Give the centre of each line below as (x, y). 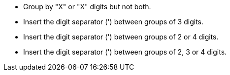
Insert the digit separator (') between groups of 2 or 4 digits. (121, 37)
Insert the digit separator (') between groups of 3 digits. (114, 22)
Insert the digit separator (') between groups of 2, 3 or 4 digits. (125, 52)
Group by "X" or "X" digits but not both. (87, 7)
